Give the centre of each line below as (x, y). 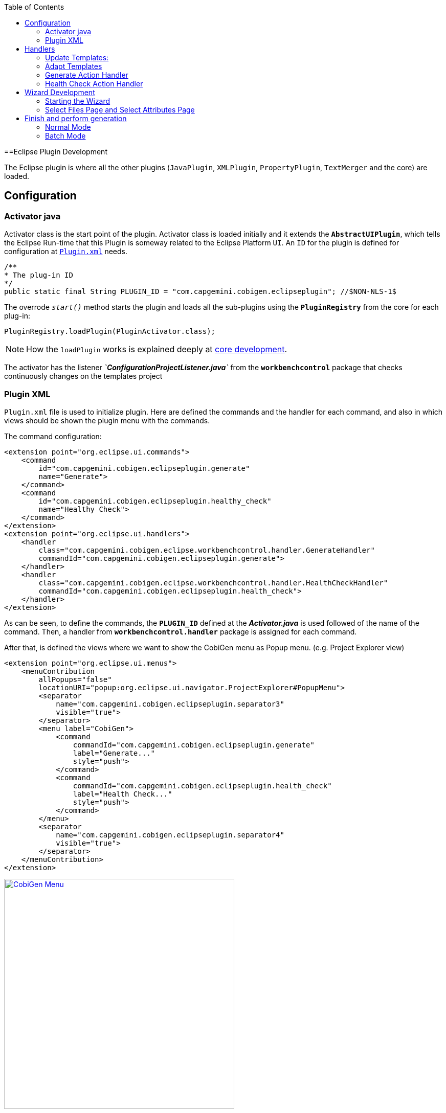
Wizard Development (60, 92)
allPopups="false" (75, 679)
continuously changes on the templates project (83, 376)
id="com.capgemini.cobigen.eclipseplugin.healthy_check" (155, 501)
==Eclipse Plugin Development (56, 152)
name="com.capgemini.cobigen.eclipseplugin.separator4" (170, 835)
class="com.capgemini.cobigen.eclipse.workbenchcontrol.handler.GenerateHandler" (207, 550)
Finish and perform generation (76, 118)
